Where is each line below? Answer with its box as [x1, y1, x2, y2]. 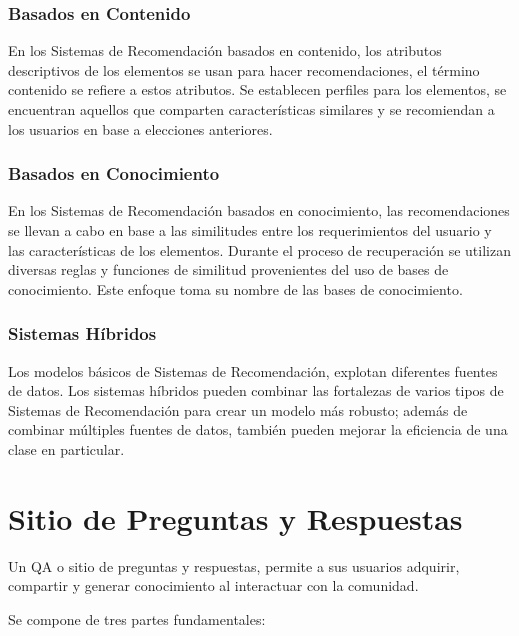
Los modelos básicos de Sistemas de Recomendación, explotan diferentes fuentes [8, 360, 498, 381]
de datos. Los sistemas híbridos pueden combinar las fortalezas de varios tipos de [8, 380, 504, 401]
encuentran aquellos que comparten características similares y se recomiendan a [8, 99, 495, 119]
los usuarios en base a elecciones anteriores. [8, 118, 273, 139]
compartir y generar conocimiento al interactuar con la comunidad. [8, 575, 419, 596]
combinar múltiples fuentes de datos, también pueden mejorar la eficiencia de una [8, 419, 508, 440]
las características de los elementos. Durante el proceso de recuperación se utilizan [8, 239, 511, 260]
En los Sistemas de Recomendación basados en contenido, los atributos [8, 40, 442, 61]
